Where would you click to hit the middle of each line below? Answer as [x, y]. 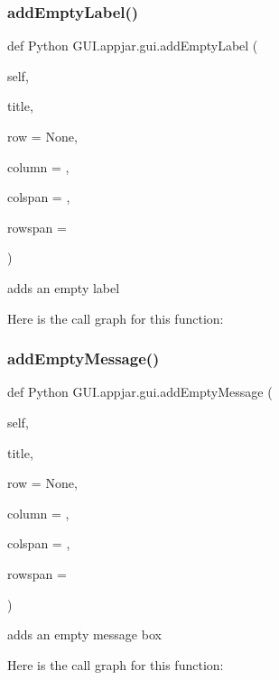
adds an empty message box [84, 634]
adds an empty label [64, 287]
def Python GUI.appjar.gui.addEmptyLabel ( [133, 46]
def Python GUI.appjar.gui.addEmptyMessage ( [140, 392]
